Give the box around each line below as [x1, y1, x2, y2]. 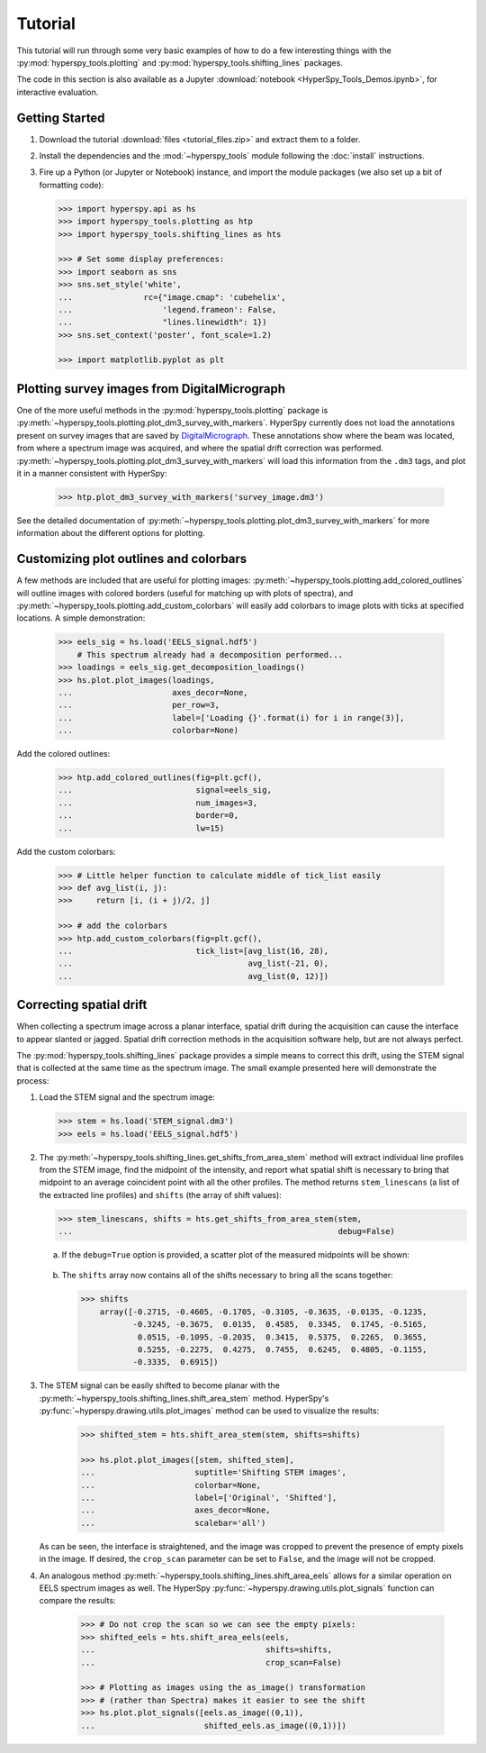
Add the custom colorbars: [16, 846, 116, 857]
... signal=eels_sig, [58, 785, 272, 795]
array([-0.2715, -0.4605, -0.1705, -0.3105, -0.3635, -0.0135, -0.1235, [99, 1306, 427, 1317]
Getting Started [16, 110, 105, 125]
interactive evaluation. [16, 86, 99, 97]
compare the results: [39, 1595, 116, 1606]
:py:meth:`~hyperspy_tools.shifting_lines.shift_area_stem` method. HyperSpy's [39, 1393, 329, 1403]
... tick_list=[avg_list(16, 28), [58, 946, 329, 956]
